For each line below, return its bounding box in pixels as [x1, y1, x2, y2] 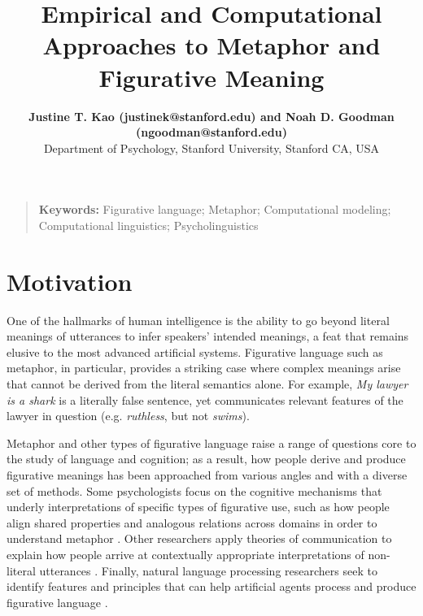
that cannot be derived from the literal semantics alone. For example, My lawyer [7, 375, 408, 392]
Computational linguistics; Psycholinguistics [38, 216, 259, 233]
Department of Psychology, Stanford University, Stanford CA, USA [43, 139, 380, 156]
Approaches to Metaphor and [42, 28, 381, 62]
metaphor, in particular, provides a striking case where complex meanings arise [7, 359, 401, 376]
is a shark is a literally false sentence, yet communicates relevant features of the [7, 391, 403, 408]
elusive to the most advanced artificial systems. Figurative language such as [7, 343, 383, 360]
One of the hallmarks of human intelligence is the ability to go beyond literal [7, 311, 390, 328]
